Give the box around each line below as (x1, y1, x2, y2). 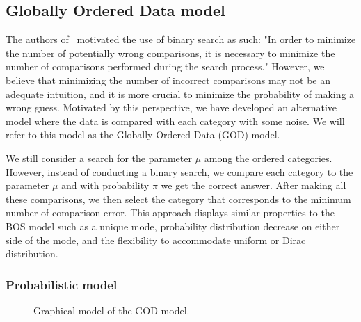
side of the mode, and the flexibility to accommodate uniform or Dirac (6, 232, 306, 247)
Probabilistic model (6, 275, 118, 293)
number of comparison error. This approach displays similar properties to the (6, 205, 335, 220)
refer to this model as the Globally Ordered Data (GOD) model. (6, 127, 280, 142)
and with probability (61, 178, 150, 193)
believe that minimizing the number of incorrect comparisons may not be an (6, 72, 330, 87)
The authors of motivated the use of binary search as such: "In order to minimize (6, 32, 356, 47)
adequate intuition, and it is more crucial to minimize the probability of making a (6, 86, 355, 101)
